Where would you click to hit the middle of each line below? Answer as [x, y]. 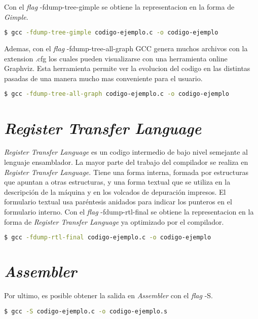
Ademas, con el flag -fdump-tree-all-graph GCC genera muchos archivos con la [126, 48]
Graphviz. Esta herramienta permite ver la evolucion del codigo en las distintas [127, 68]
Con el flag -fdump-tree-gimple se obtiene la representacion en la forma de [119, 7]
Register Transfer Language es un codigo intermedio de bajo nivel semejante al [126, 152]
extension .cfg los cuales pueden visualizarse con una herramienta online [116, 58]
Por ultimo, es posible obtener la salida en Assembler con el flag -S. [108, 295]
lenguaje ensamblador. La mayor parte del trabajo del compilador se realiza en [126, 162]
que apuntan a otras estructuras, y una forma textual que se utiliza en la [117, 182]
